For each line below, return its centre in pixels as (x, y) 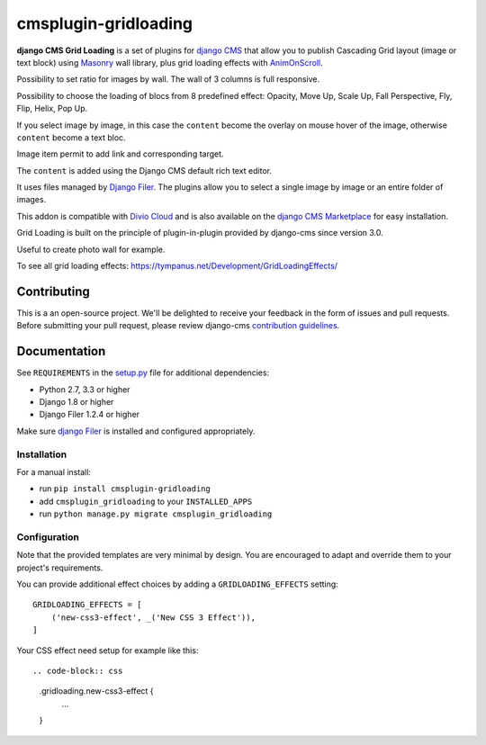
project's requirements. (60, 568)
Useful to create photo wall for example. (91, 249)
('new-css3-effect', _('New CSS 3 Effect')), (153, 617)
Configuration (48, 537)
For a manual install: (54, 471)
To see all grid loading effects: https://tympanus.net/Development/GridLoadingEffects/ (177, 266)
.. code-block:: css (78, 671)
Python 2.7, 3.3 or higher (85, 389)
